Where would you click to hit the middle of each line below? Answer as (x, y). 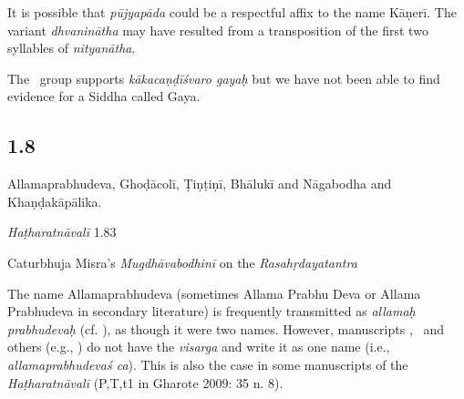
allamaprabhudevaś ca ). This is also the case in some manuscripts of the (208, 364)
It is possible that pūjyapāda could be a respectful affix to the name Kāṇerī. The (232, 12)
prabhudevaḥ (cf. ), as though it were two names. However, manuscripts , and (226, 328)
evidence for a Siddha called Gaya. (104, 96)
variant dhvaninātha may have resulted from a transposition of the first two (218, 30)
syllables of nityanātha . (72, 48)
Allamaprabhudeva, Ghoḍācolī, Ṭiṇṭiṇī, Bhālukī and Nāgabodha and (200, 184)
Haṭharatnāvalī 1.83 (62, 232)
